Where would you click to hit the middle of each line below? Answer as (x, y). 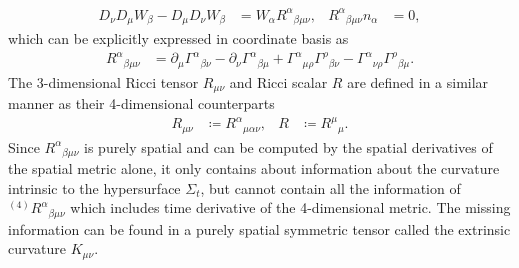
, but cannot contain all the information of (330, 187)
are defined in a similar (418, 81)
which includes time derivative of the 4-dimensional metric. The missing (290, 207)
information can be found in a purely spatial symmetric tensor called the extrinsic (259, 228)
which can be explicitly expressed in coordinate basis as (178, 37)
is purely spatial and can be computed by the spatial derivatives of (288, 146)
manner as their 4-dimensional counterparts (141, 103)
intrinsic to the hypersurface (94, 187)
